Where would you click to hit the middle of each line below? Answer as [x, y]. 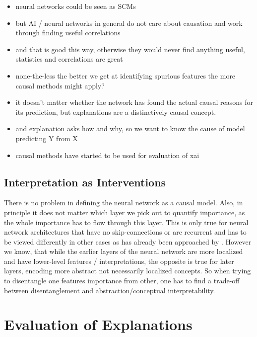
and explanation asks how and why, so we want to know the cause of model [130, 128]
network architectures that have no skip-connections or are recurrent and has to [125, 232]
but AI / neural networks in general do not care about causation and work [129, 23]
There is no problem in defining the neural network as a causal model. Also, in [124, 203]
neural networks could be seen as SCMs [76, 6]
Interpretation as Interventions [85, 182]
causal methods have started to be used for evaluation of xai [107, 155]
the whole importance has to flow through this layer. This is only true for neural [126, 222]
